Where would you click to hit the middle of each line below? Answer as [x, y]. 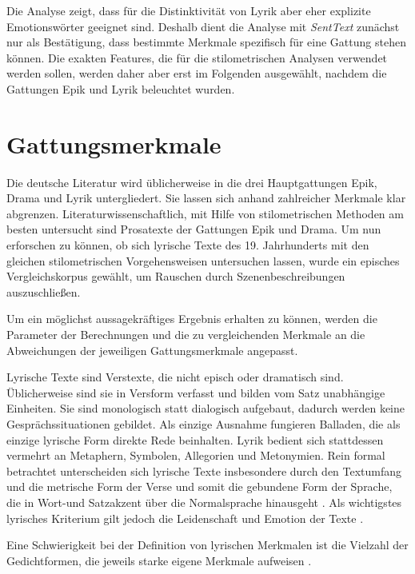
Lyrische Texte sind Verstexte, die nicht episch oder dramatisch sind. [175, 377]
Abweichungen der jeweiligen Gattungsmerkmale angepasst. [152, 350]
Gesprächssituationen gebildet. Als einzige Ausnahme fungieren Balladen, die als [204, 424]
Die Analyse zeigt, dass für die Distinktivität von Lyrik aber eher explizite [189, 10]
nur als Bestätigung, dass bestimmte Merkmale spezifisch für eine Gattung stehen [206, 42]
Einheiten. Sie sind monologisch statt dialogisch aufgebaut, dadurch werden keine [206, 408]
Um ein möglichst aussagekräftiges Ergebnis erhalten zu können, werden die [192, 319]
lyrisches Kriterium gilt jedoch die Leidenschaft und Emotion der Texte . [185, 518]
